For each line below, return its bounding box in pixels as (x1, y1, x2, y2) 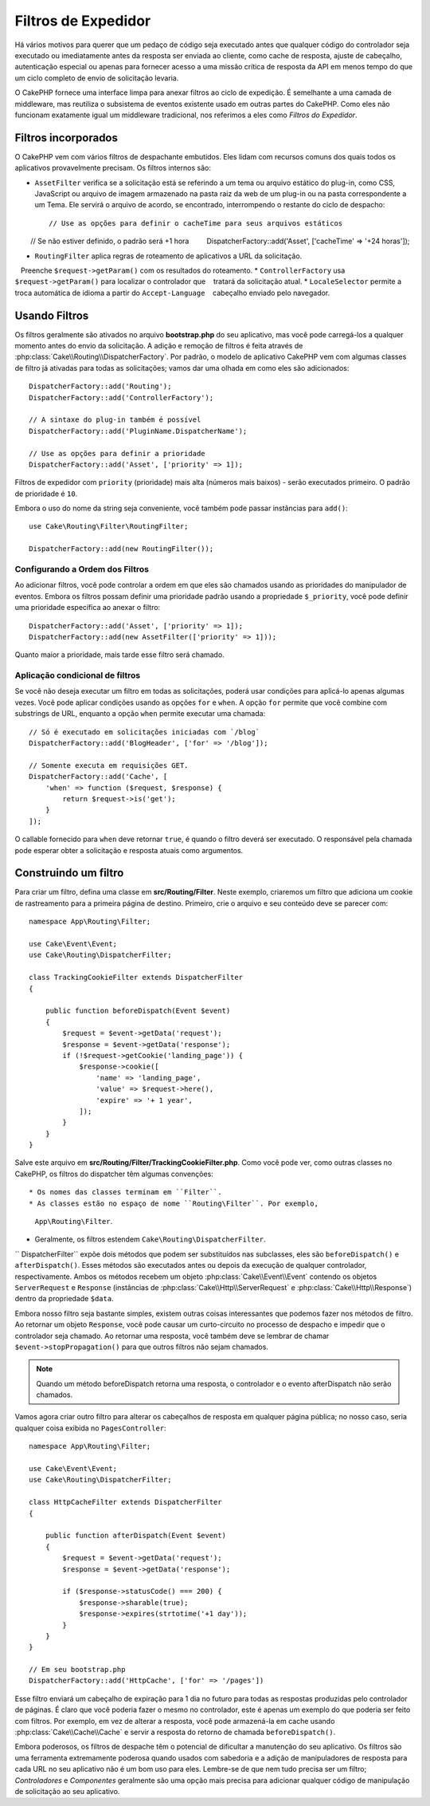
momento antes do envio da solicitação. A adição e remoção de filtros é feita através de (14, 341, 303, 350)
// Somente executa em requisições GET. (29, 761, 189, 769)
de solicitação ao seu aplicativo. (14, 1786, 120, 1796)
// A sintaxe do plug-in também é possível (29, 415, 201, 424)
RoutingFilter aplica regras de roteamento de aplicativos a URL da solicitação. (34, 251, 303, 261)
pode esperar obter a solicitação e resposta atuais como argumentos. (14, 845, 244, 855)
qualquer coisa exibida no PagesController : (14, 1423, 166, 1433)
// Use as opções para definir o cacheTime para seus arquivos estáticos (49, 218, 343, 227)
